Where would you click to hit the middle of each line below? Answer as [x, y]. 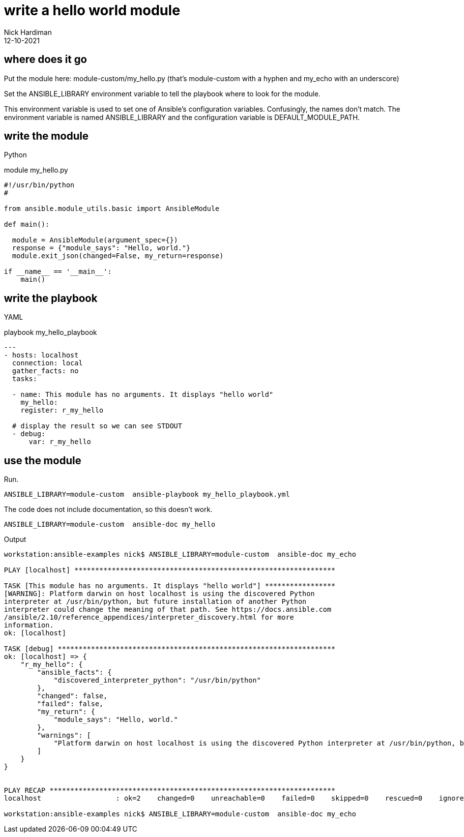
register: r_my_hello [62, 410]
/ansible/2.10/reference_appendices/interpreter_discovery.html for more [149, 617]
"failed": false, [70, 704]
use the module [43, 460]
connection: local [47, 363]
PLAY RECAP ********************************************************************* [170, 791]
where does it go [45, 60]
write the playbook [51, 298]
